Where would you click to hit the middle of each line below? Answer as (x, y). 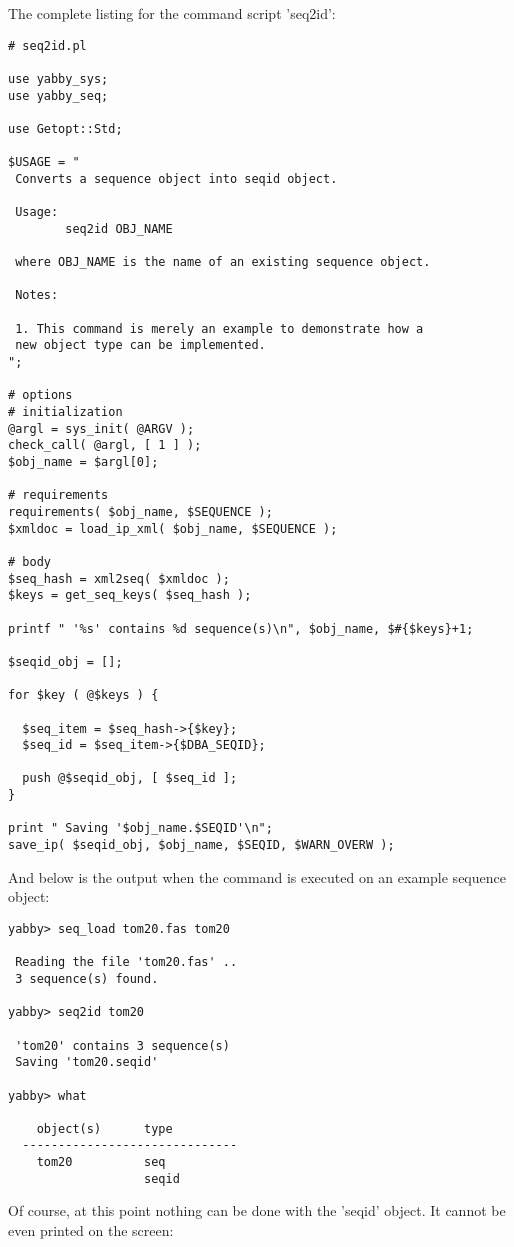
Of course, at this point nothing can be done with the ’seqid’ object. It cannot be (257, 1210)
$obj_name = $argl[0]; (83, 462)
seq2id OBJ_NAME (119, 228)
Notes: (37, 295)
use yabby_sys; (58, 78)
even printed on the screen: (91, 1230)
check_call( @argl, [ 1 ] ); (105, 445)
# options (40, 395)
